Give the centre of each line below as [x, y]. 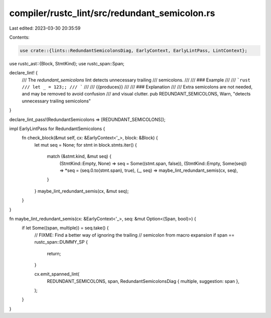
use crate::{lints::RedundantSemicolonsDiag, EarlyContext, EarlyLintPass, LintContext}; [134, 50]
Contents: [19, 37]
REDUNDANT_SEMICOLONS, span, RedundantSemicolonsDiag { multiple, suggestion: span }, [143, 281]
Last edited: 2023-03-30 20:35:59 [45, 28]
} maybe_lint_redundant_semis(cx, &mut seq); [82, 191]
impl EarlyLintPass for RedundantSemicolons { [57, 129]
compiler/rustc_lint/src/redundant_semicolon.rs [112, 13]
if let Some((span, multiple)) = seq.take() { [65, 228]
